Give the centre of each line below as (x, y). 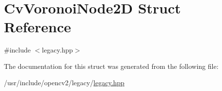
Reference (38, 27)
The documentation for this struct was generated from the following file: (111, 66)
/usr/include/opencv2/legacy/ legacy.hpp (64, 82)
